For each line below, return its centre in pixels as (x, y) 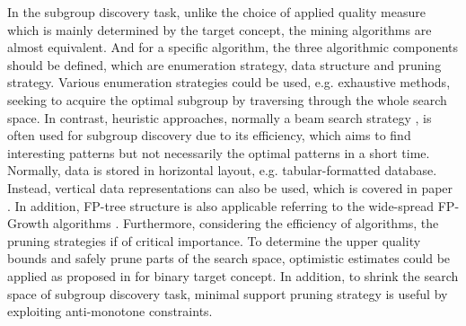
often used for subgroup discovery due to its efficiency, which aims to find (209, 135)
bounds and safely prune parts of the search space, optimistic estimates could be (229, 258)
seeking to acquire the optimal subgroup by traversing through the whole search (227, 99)
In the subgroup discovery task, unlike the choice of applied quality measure (216, 12)
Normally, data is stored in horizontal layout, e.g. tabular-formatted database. (222, 170)
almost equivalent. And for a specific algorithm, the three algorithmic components (233, 47)
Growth (28, 223)
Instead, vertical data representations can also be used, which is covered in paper (230, 187)
